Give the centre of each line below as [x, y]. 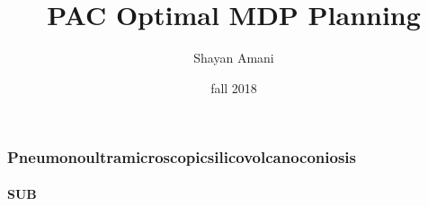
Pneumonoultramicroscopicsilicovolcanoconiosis [182, 157]
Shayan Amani [234, 58]
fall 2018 [234, 87]
